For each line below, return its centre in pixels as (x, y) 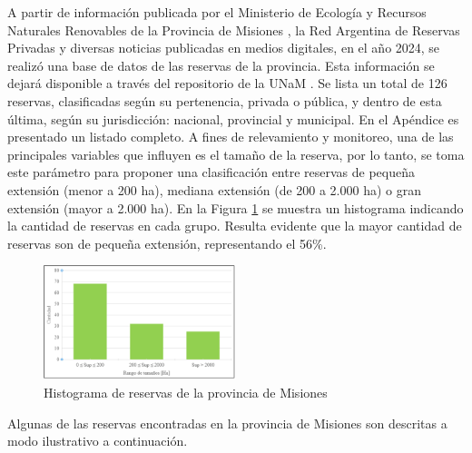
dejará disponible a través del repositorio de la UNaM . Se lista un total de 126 (227, 83)
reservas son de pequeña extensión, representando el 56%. (167, 243)
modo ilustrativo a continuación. (98, 441)
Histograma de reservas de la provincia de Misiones (186, 392)
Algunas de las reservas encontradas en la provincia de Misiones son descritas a (227, 423)
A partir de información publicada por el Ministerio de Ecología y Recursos (217, 12)
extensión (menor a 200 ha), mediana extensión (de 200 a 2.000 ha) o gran (214, 189)
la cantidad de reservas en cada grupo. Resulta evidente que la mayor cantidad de (235, 226)
